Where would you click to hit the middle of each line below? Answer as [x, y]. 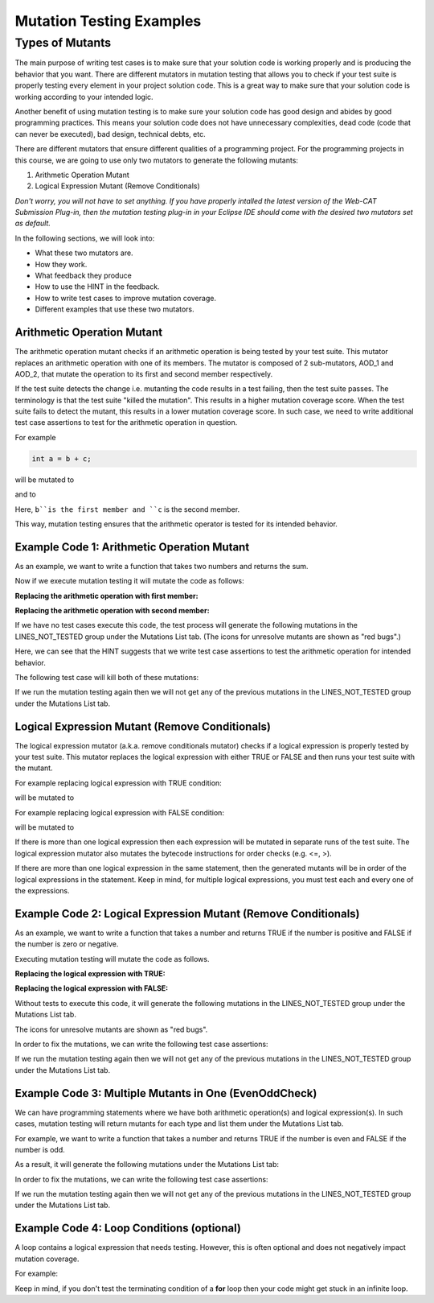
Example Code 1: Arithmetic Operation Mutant [132, 547]
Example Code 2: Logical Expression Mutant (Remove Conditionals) [187, 913]
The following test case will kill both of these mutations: [107, 678]
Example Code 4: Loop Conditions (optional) [128, 1229]
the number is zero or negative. [67, 944]
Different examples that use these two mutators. [115, 309]
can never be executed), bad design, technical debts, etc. [110, 134]
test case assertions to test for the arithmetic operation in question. [126, 423]
